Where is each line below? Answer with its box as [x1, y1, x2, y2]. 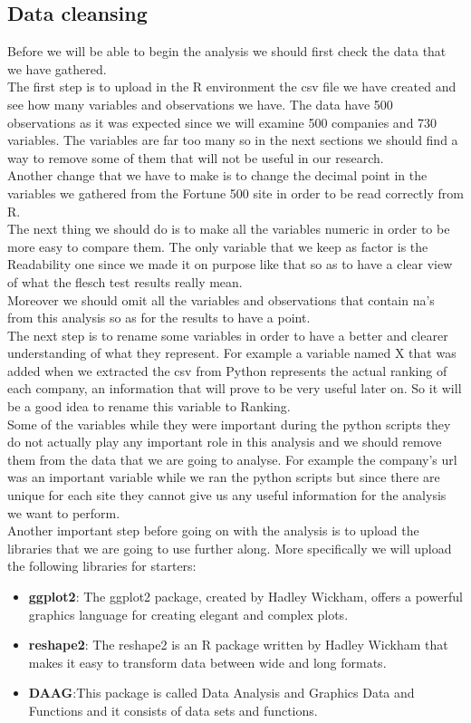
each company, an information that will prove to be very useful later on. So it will [7, 379, 462, 398]
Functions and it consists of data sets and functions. [28, 700, 318, 719]
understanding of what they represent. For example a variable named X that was [7, 343, 457, 362]
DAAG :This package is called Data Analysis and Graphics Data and [28, 683, 415, 702]
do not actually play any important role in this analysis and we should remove [7, 432, 442, 451]
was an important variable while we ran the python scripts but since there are [7, 468, 440, 487]
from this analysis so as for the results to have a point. [7, 308, 311, 327]
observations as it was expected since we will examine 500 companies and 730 [7, 112, 437, 131]
